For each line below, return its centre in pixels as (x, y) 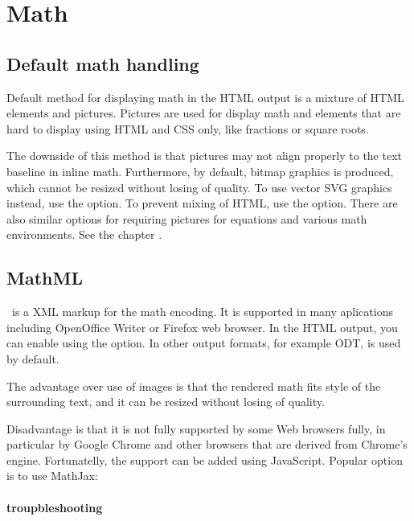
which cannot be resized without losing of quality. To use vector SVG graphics (199, 187)
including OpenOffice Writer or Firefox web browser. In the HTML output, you (202, 327)
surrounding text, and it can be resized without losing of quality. (166, 402)
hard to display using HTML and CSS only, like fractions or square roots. (188, 128)
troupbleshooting (55, 507)
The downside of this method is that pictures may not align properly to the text (204, 156)
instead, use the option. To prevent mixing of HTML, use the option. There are (202, 203)
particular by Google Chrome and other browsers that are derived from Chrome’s (207, 444)
